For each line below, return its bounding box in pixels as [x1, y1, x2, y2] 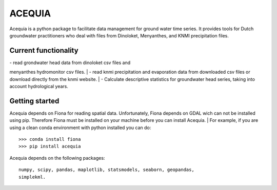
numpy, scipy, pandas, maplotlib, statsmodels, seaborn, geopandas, [18, 167, 194, 173]
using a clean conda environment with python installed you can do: [9, 124, 151, 131]
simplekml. [18, 174, 46, 180]
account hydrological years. [9, 83, 69, 90]
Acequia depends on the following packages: [9, 155, 105, 161]
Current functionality [9, 46, 79, 55]
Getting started [9, 96, 60, 105]
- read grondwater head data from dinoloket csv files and [9, 59, 131, 66]
